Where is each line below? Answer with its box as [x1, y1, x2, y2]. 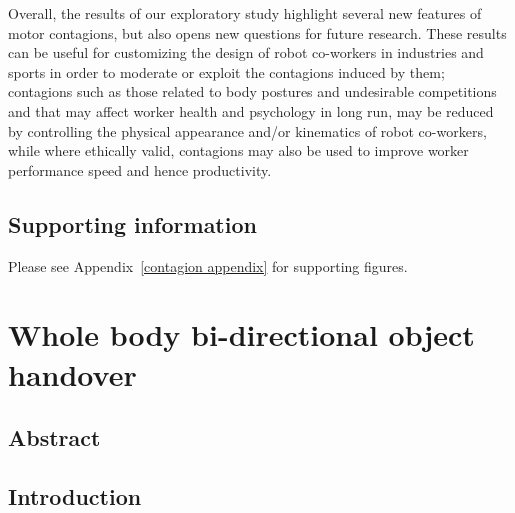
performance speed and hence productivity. [8, 159, 272, 180]
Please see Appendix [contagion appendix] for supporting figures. [8, 255, 408, 276]
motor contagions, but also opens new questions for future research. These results [8, 22, 507, 43]
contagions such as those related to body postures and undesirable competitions [8, 81, 497, 102]
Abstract [8, 422, 101, 453]
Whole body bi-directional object [8, 314, 475, 355]
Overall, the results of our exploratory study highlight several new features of [8, 3, 482, 23]
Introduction [8, 480, 142, 511]
